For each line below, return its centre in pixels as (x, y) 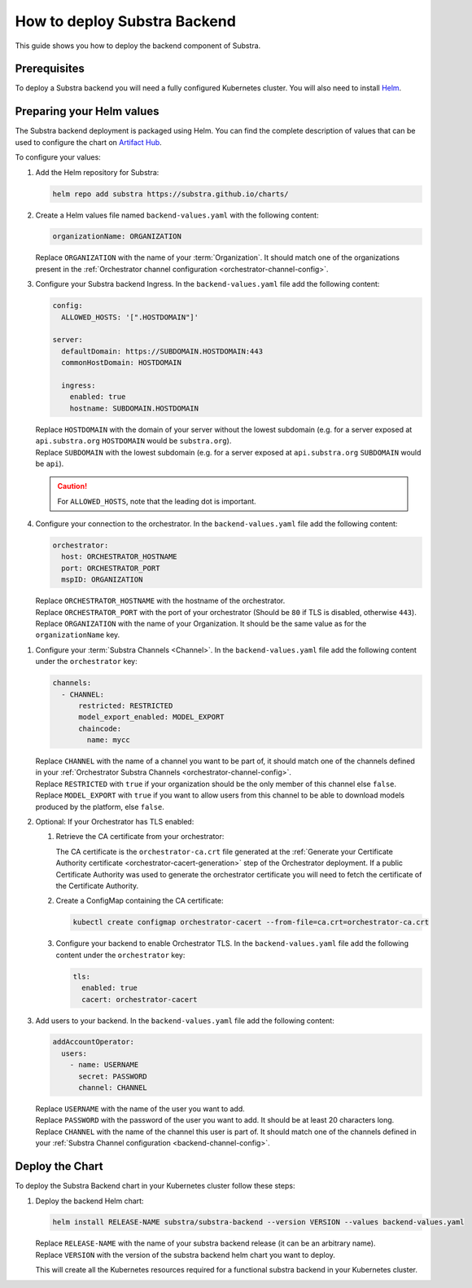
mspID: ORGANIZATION (102, 580)
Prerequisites (50, 69)
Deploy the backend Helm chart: (90, 1201)
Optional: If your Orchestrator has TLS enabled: (115, 822)
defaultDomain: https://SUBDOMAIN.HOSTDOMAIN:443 (162, 351)
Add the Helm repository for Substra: (97, 172)
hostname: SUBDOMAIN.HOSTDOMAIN (134, 408)
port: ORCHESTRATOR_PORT (111, 568)
